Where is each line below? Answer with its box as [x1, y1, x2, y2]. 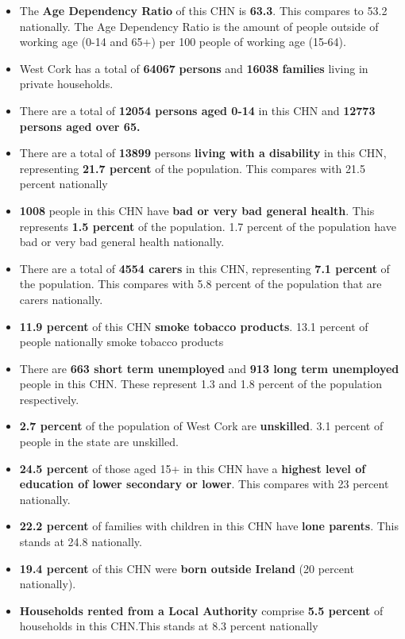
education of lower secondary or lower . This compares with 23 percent [19, 475, 389, 492]
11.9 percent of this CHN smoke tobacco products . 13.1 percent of [19, 318, 368, 334]
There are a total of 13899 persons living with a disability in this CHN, [19, 144, 387, 161]
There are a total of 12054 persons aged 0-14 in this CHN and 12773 [19, 102, 376, 118]
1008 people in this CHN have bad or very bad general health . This [19, 202, 375, 218]
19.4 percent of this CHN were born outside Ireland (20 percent [19, 560, 354, 576]
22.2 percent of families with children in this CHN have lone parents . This [19, 518, 399, 534]
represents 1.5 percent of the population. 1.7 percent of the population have [19, 217, 396, 234]
